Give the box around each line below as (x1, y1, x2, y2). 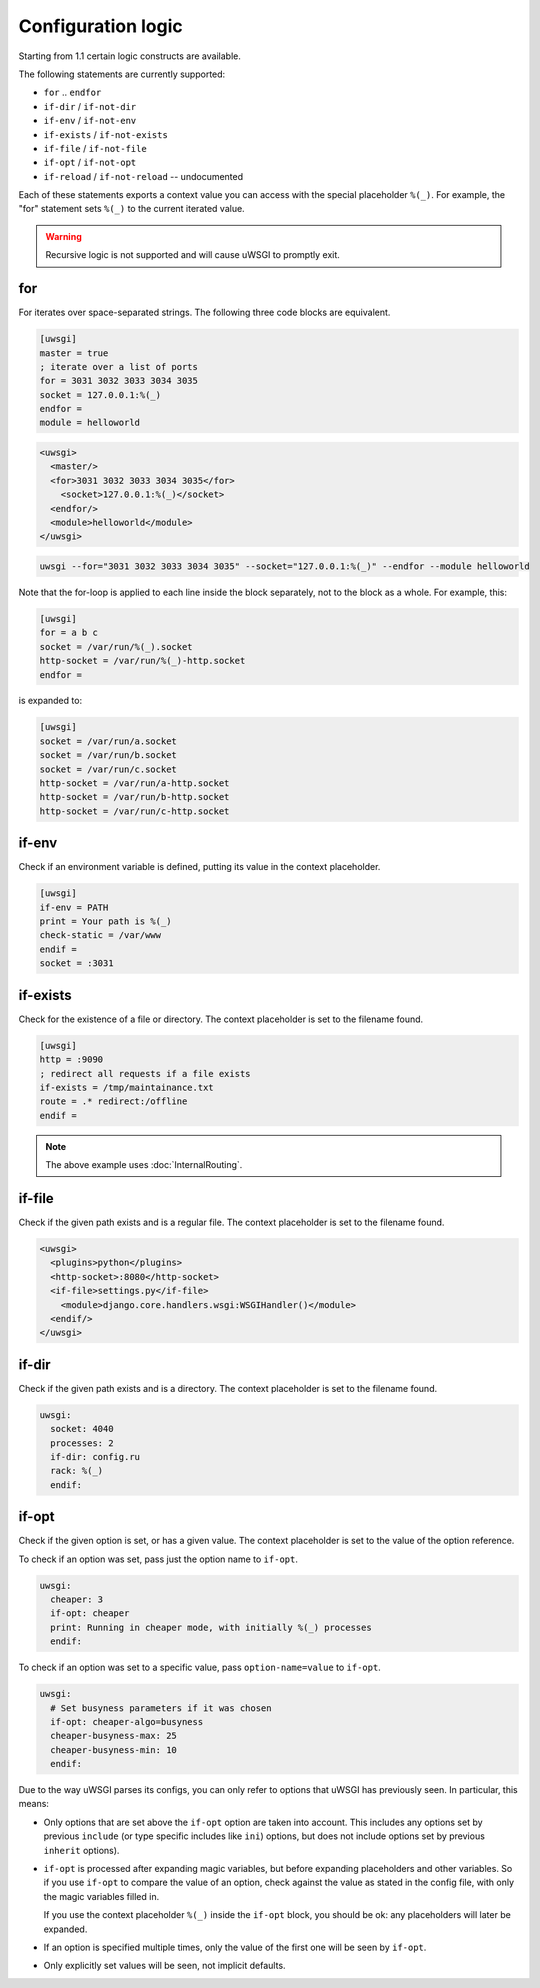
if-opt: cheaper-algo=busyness (50, 1716, 204, 1727)
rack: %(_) (50, 1465, 104, 1477)
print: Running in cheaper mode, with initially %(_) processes (50, 1621, 372, 1633)
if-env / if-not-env (43, 115, 137, 127)
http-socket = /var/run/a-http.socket (39, 778, 230, 789)
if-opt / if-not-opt (43, 156, 137, 169)
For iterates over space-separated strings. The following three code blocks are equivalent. (18, 306, 391, 319)
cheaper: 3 (50, 1594, 104, 1605)
